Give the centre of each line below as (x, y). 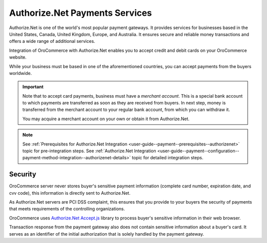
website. (18, 57)
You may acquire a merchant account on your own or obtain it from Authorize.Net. (106, 119)
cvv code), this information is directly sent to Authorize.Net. (70, 193)
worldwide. (21, 73)
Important (33, 87)
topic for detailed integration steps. (168, 158)
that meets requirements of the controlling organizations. (67, 209)
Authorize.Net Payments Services (81, 13)
